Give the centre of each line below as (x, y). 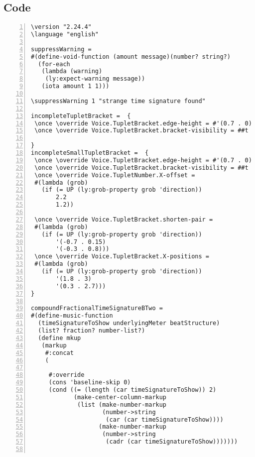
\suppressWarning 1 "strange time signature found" (118, 101)
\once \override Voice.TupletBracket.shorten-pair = (124, 219)
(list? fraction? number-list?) (92, 331)
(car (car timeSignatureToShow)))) (165, 419)
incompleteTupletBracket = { (81, 116)
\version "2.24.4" (61, 27)
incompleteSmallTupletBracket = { (90, 153)
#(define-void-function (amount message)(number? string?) (131, 57)
